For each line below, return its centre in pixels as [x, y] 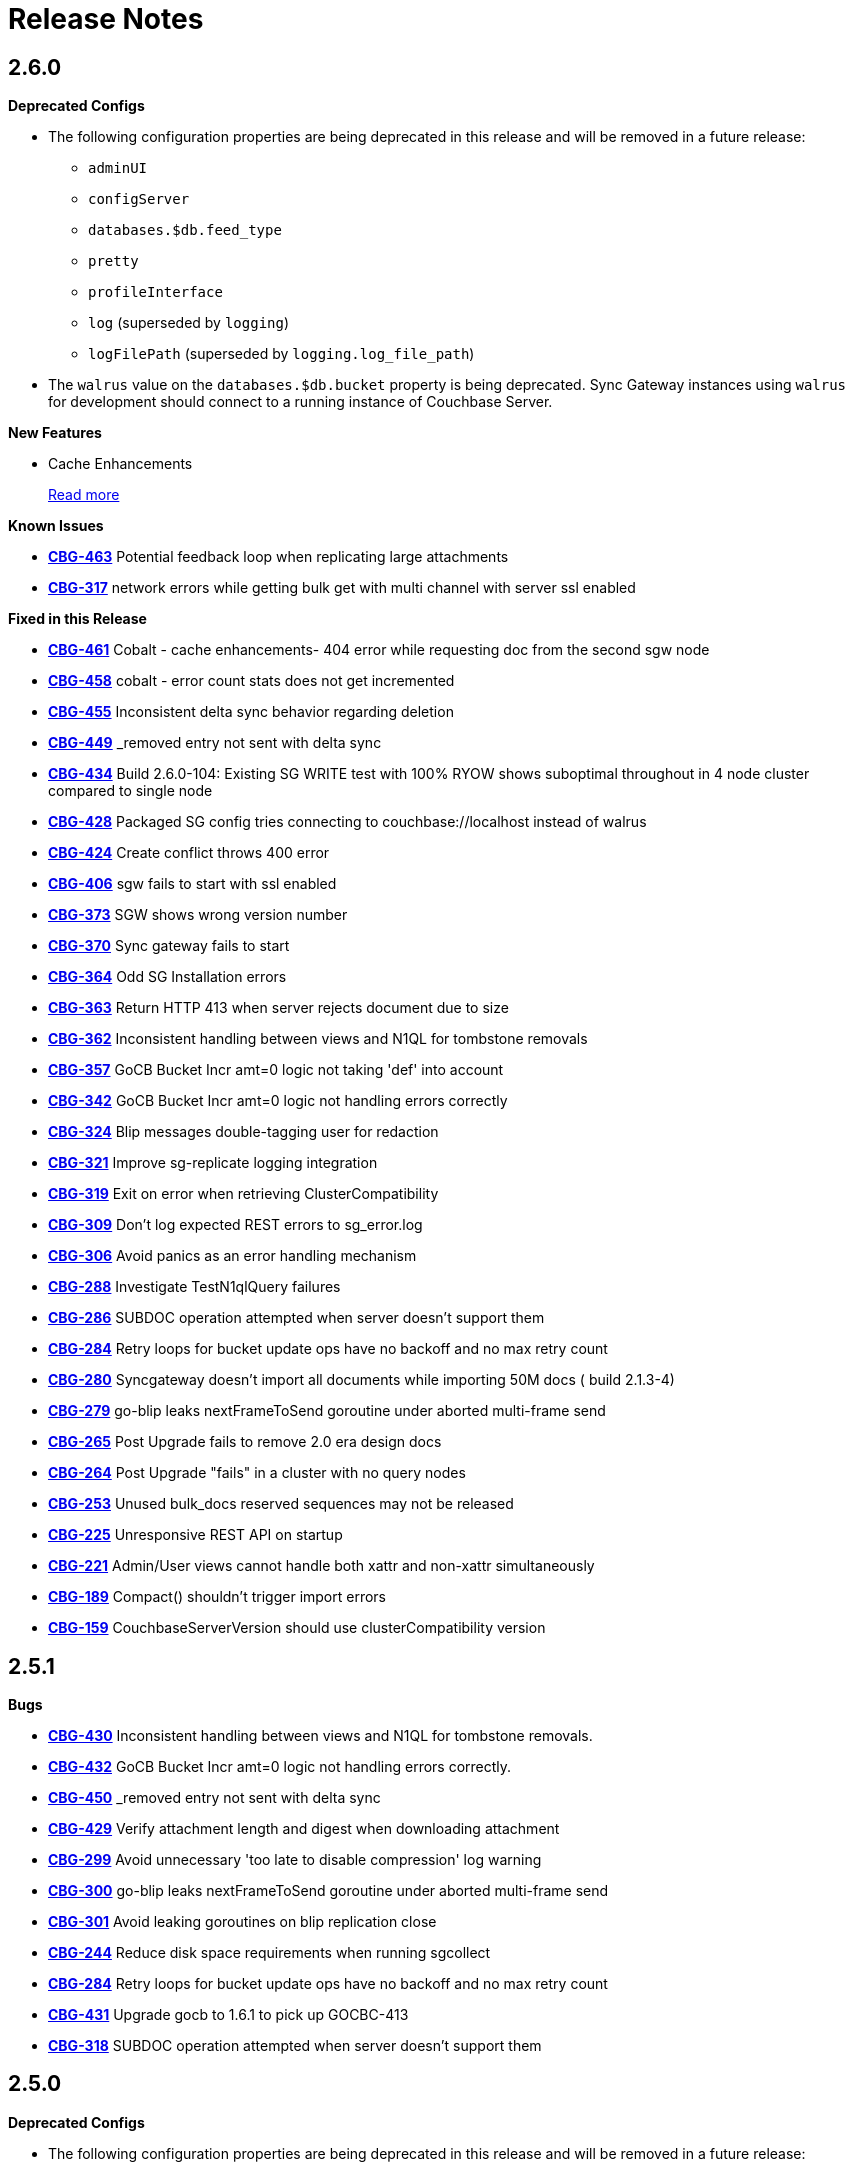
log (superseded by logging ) [189, 323]
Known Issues [56, 526]
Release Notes [106, 19]
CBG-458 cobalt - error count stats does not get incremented [251, 681]
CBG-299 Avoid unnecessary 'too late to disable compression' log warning [295, 1860]
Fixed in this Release [77, 619]
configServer [139, 199]
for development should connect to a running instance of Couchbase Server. [300, 402]
